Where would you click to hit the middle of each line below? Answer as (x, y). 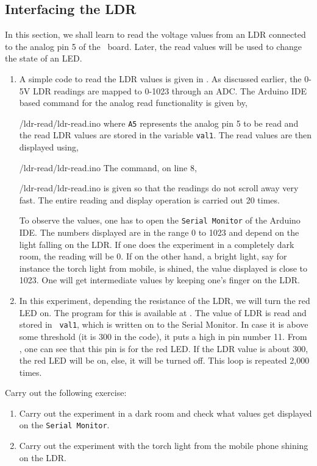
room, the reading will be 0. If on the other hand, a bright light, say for (153, 256)
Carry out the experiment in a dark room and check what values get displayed (166, 413)
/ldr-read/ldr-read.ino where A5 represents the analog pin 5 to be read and (159, 123)
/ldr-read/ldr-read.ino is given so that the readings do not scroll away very (159, 188)
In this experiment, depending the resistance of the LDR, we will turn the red (165, 301)
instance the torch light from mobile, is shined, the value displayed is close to (163, 268)
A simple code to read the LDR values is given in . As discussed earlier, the (160, 78)
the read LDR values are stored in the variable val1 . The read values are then (166, 135)
